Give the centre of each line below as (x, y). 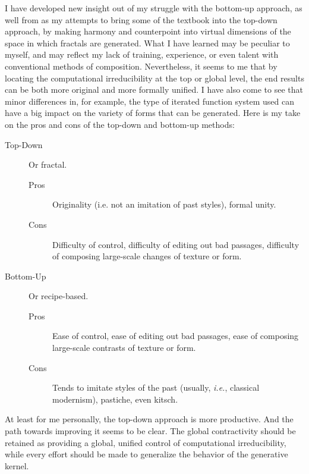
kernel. (17, 465)
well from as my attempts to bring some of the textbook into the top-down (141, 19)
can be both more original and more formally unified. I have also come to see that (154, 90)
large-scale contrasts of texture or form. (124, 348)
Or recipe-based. (59, 296)
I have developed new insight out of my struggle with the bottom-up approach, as (154, 8)
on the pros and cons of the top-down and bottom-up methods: (120, 124)
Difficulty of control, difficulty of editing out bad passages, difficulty (176, 244)
